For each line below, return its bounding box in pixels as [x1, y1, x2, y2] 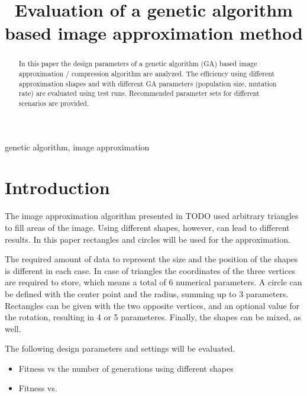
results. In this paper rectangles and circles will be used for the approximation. [5, 233, 290, 245]
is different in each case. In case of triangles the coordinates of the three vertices [5, 264, 295, 276]
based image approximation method [5, 21, 303, 45]
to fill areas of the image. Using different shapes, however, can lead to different [5, 221, 290, 233]
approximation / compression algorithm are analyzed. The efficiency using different [18, 69, 275, 79]
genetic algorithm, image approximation [5, 140, 150, 153]
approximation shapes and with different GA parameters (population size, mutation [18, 78, 277, 88]
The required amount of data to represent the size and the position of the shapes [5, 253, 298, 265]
